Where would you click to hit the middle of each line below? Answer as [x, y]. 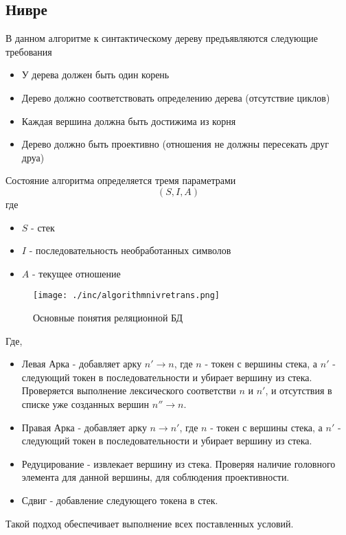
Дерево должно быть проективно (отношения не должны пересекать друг [175, 144]
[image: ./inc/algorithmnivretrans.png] [127, 296]
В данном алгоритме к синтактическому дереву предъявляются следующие [162, 38]
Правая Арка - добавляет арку [84, 427]
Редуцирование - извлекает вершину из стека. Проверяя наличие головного [178, 463]
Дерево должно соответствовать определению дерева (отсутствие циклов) [176, 97]
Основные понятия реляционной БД [108, 317]
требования [29, 51]
